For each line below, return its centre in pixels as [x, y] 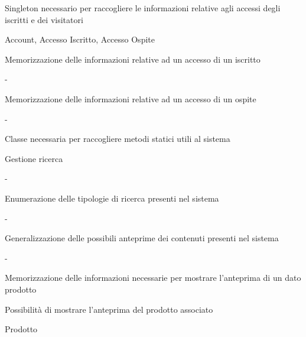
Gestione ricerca [34, 158]
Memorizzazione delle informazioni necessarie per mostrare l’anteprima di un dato [153, 278]
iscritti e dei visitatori [44, 19]
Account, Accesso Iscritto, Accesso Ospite [80, 39]
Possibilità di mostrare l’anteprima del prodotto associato [109, 309]
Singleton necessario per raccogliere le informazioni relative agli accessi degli [143, 8]
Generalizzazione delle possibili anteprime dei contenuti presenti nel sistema [142, 238]
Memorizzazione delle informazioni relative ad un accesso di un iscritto [133, 59]
